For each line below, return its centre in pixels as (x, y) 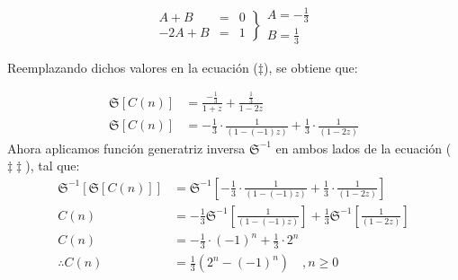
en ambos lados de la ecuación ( (364, 148)
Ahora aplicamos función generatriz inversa (126, 148)
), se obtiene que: (311, 67)
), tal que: (53, 166)
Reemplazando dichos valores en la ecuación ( (133, 67)
